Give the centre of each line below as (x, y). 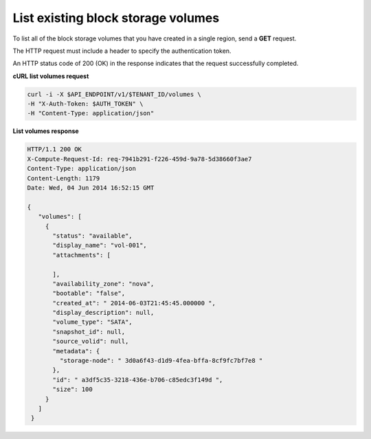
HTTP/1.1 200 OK (55, 150)
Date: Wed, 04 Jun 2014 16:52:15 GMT (91, 188)
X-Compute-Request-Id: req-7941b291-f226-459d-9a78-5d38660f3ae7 (139, 159)
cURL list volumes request (51, 76)
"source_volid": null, (91, 342)
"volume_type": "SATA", (93, 322)
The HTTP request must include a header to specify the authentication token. (122, 51)
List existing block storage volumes (116, 18)
